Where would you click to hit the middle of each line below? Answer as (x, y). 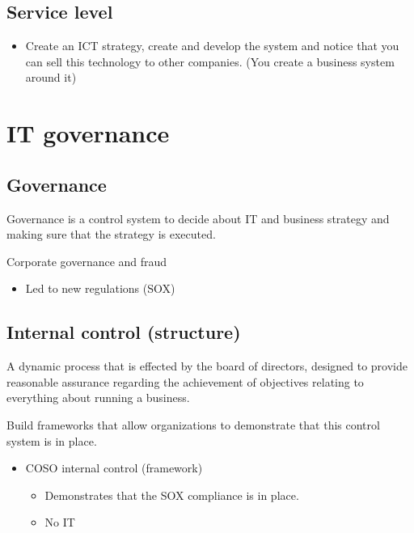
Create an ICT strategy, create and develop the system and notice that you (212, 46)
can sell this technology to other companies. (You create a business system (210, 61)
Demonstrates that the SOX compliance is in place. (172, 495)
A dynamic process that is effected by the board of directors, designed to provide (207, 366)
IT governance (88, 133)
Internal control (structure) (124, 332)
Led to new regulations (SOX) (100, 288)
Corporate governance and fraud (87, 261)
